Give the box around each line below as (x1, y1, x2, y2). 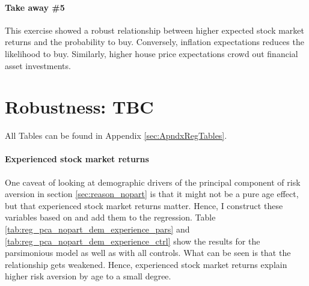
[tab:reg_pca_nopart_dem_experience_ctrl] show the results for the (5, 234, 260, 247)
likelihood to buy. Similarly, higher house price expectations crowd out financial (5, 47, 298, 59)
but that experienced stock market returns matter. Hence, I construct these (5, 199, 283, 211)
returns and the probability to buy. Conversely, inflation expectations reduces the (5, 35, 304, 48)
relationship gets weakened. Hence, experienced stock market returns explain (5, 258, 287, 270)
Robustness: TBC (5, 94, 154, 119)
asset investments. (5, 59, 71, 71)
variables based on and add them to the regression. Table (5, 211, 216, 224)
